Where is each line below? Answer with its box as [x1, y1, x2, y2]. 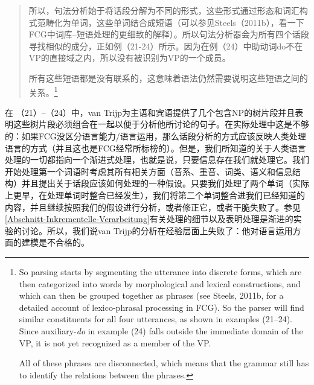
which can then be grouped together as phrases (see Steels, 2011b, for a [19, 289, 284, 302]
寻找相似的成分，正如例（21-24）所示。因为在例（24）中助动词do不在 [28, 39, 303, 52]
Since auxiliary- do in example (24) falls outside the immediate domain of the [19, 324, 303, 337]
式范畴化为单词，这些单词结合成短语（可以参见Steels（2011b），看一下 [28, 16, 304, 28]
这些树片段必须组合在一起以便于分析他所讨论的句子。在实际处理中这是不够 [13, 118, 309, 130]
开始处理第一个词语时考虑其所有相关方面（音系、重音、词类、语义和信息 [5, 165, 292, 177]
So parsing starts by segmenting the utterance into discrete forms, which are [19, 265, 302, 278]
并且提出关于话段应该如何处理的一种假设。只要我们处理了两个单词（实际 [21, 177, 309, 189]
